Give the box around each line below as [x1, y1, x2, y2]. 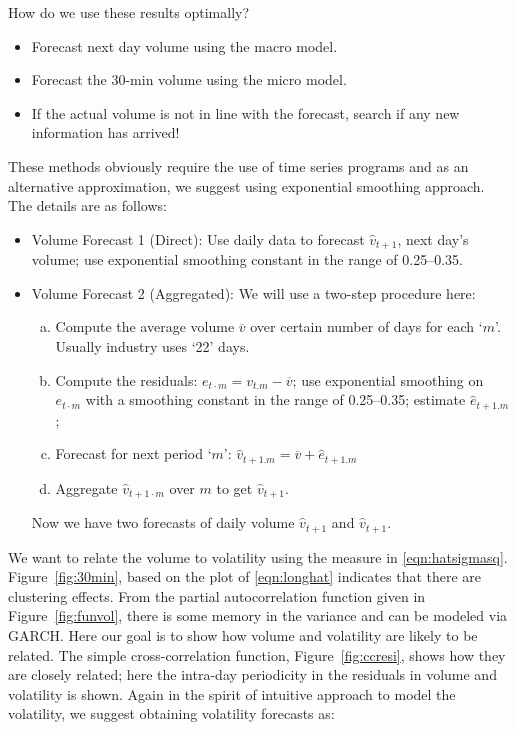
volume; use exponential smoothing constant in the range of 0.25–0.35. [31, 249, 463, 270]
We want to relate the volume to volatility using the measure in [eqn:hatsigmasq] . [8, 546, 508, 567]
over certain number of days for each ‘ [250, 316, 483, 337]
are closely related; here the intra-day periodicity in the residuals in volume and [8, 664, 497, 685]
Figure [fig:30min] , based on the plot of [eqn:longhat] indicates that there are [8, 566, 482, 587]
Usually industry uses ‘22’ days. [55, 335, 250, 356]
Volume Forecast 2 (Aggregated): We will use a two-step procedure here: [31, 282, 476, 303]
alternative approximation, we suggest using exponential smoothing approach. [8, 175, 485, 196]
